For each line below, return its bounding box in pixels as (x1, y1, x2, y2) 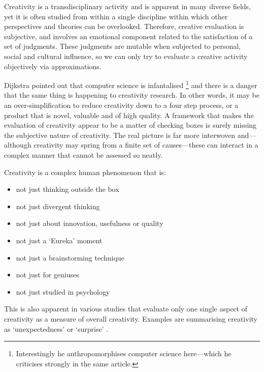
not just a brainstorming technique (16, 252, 124, 263)
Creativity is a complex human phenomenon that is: (4, 166, 166, 177)
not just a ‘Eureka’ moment (16, 235, 103, 245)
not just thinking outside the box (16, 184, 119, 194)
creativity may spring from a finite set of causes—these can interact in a (34, 139, 258, 150)
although (4, 139, 31, 150)
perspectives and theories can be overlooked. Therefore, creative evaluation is (4, 21, 244, 32)
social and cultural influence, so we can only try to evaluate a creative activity (4, 50, 248, 61)
